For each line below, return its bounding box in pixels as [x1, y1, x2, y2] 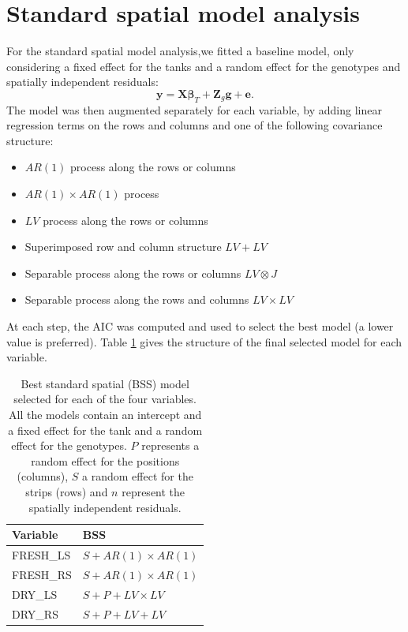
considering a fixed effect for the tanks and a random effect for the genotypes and [6, 58, 401, 74]
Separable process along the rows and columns [24, 291, 249, 308]
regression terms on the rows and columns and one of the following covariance [6, 117, 383, 133]
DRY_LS [12, 585, 58, 602]
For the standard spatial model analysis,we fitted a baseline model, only [6, 43, 354, 59]
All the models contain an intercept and [9, 406, 202, 423]
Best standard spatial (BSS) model [21, 375, 189, 391]
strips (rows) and [25, 483, 108, 499]
